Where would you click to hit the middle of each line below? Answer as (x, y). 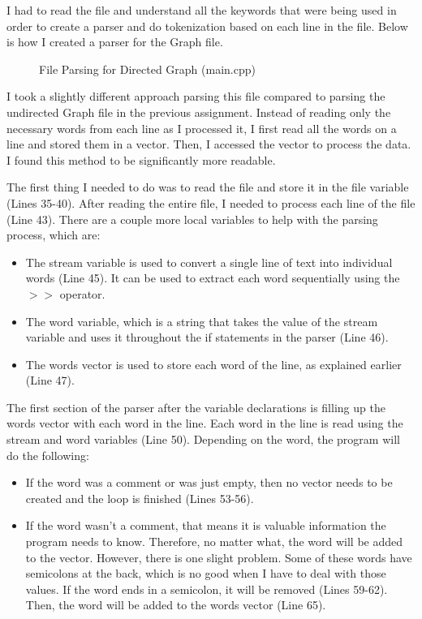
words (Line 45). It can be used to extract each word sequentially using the (213, 278)
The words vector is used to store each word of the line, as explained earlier (213, 364)
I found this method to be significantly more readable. (141, 159)
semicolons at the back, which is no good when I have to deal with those (206, 573)
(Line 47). (50, 380)
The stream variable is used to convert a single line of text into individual (209, 262)
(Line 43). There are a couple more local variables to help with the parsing (192, 219)
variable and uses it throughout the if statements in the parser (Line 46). (207, 337)
